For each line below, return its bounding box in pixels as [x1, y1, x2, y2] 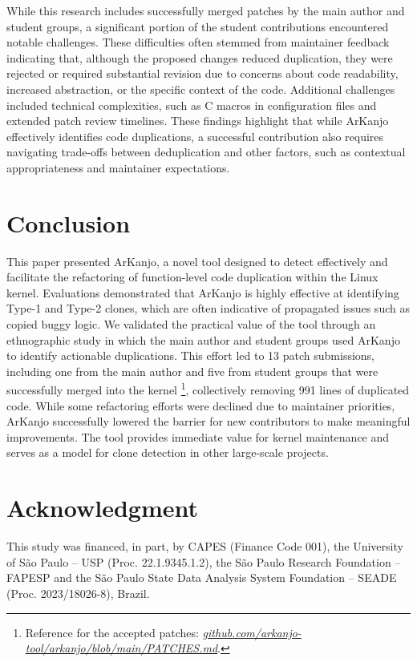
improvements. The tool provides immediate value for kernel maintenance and [6, 428, 390, 445]
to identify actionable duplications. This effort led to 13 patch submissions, [6, 347, 375, 364]
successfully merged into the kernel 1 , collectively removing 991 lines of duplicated [6, 379, 410, 398]
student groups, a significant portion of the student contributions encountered [6, 18, 389, 34]
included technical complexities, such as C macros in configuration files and [6, 96, 377, 113]
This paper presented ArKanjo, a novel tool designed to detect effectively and [6, 252, 388, 269]
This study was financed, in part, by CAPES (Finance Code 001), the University [6, 538, 403, 555]
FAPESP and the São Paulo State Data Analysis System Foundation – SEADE [6, 569, 397, 586]
